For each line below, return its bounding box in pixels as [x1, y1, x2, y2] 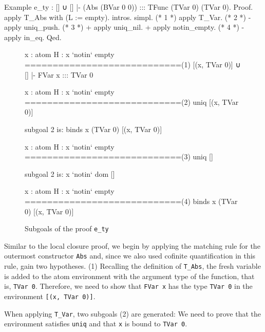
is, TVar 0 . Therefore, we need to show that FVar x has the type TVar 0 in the [4, 281, 253, 291]
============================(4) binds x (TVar [25, 195, 238, 206]
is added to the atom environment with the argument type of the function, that [4, 270, 255, 281]
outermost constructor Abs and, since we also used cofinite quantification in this [4, 250, 256, 261]
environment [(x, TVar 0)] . [4, 290, 96, 301]
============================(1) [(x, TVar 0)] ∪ [25, 59, 241, 69]
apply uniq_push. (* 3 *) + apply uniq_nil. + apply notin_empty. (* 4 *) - [4, 22, 244, 32]
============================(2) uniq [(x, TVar [25, 96, 239, 107]
